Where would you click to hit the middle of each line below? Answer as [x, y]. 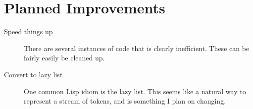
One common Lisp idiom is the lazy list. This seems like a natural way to [135, 91]
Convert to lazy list [33, 74]
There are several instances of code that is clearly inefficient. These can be [137, 48]
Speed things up [28, 31]
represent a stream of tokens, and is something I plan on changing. [125, 101]
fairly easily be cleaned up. [64, 58]
